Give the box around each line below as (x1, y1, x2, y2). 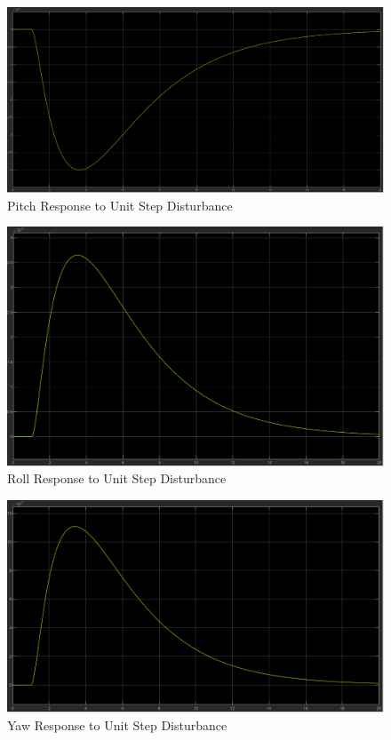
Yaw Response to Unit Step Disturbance (7, 715, 227, 734)
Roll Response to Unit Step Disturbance (7, 469, 227, 488)
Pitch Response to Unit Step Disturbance (7, 195, 233, 214)
